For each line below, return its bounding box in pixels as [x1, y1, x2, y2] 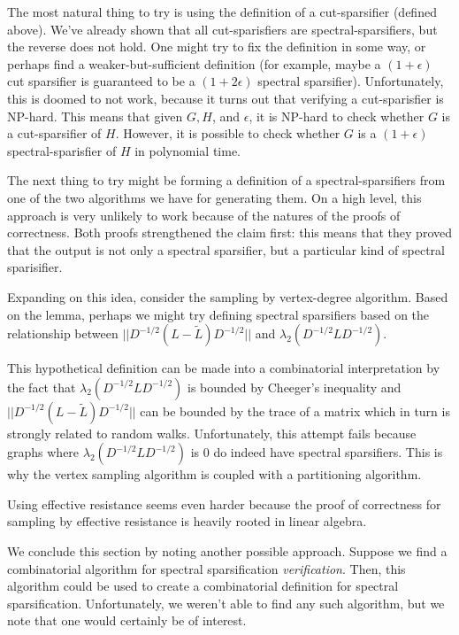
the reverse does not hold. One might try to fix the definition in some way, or [7, 37, 426, 56]
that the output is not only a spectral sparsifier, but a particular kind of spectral [7, 240, 445, 259]
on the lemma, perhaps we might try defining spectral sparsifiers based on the [7, 305, 430, 323]
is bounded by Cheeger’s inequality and [187, 377, 402, 396]
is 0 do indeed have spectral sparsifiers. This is [190, 443, 443, 461]
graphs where [7, 443, 80, 461]
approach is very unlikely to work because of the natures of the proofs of [7, 205, 401, 224]
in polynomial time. [134, 141, 241, 159]
